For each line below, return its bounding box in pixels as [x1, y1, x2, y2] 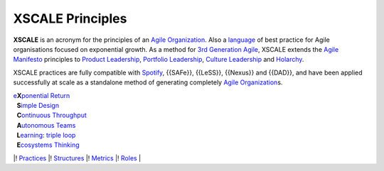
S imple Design [16, 101, 60, 109]
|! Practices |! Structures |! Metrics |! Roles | [13, 153, 142, 162]
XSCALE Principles [13, 11, 127, 26]
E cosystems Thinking [16, 140, 80, 149]
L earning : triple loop [16, 131, 76, 140]
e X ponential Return [13, 91, 70, 99]
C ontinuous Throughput [16, 111, 87, 120]
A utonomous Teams [16, 121, 76, 129]
